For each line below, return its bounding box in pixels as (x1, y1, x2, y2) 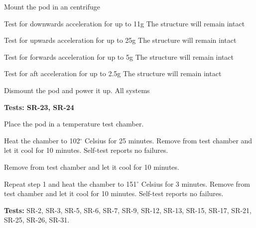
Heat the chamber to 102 (4, 135, 80, 145)
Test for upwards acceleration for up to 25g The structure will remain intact (4, 35, 237, 45)
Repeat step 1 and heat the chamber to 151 (4, 178, 137, 189)
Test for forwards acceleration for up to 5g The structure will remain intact (4, 51, 234, 62)
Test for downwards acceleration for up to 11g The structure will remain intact (4, 18, 245, 28)
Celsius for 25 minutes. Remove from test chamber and (84, 135, 253, 145)
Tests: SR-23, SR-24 (4, 102, 74, 112)
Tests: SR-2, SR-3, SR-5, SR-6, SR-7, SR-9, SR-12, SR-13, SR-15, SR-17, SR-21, (4, 205, 252, 215)
